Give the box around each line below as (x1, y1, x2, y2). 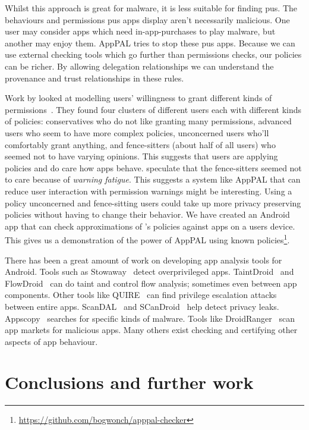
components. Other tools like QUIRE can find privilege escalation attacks (5, 288, 277, 301)
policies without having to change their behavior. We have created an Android (5, 208, 290, 221)
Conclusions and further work (5, 370, 254, 394)
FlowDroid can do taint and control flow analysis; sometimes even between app (5, 277, 297, 289)
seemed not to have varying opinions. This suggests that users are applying (5, 150, 278, 162)
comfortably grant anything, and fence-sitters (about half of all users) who (5, 138, 276, 150)
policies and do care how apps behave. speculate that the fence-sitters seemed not (5, 161, 302, 174)
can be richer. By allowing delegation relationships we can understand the (5, 59, 274, 72)
